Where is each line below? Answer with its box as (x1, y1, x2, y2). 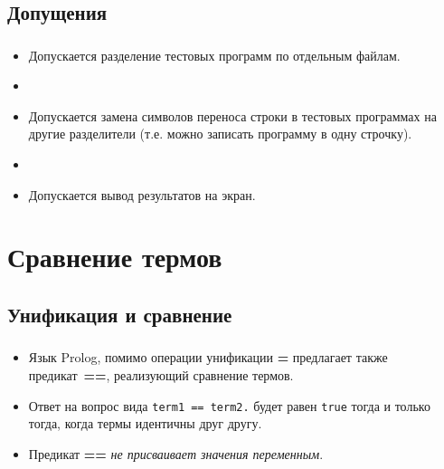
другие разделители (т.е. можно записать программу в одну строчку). (28, 124, 412, 143)
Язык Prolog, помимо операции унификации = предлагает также (28, 348, 388, 367)
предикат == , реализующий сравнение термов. (28, 365, 294, 384)
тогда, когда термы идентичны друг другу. (28, 414, 262, 433)
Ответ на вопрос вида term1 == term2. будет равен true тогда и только (28, 396, 430, 415)
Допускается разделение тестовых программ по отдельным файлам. (28, 45, 401, 64)
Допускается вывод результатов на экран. (28, 185, 256, 204)
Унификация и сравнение (7, 301, 232, 329)
